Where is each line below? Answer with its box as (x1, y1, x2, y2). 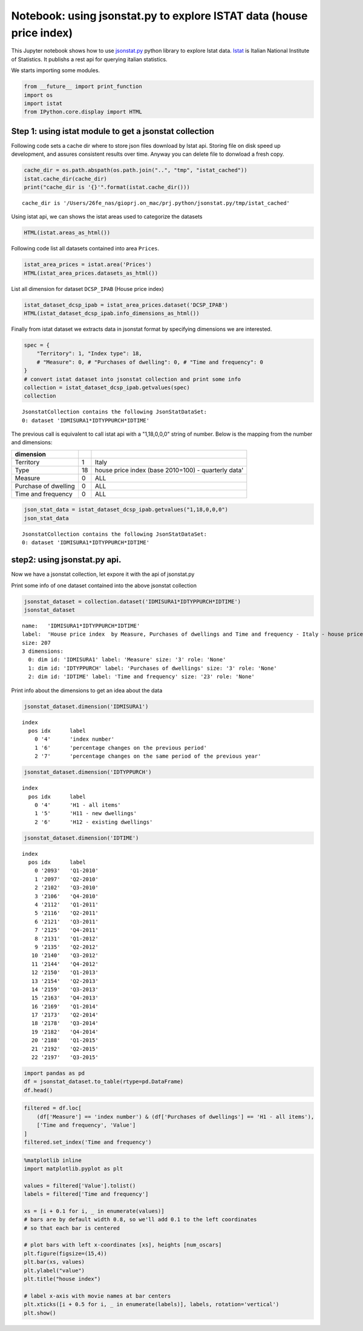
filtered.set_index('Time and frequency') (24, 1138, 152, 1146)
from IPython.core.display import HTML (24, 108, 142, 115)
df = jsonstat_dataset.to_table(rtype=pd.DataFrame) (24, 1078, 184, 1085)
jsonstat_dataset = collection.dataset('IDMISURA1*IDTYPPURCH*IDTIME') (24, 598, 241, 605)
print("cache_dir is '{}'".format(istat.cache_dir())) (24, 184, 190, 190)
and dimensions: (11, 439, 53, 446)
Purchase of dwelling (15, 482, 75, 490)
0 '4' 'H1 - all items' (34, 801, 121, 809)
